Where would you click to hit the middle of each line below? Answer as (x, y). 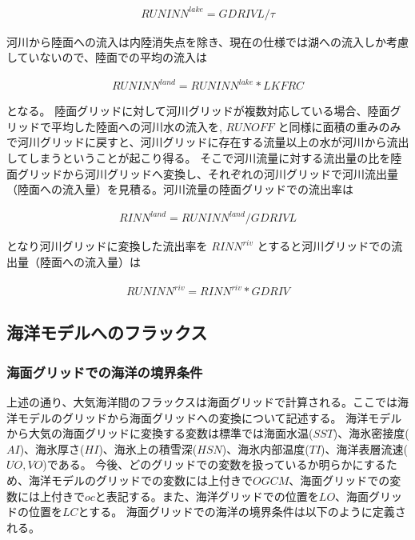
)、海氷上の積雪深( (148, 448)
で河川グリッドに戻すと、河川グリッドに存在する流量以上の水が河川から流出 (208, 142)
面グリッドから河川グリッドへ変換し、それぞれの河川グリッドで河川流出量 (202, 173)
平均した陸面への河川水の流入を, (136, 126)
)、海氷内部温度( (265, 448)
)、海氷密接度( (371, 433)
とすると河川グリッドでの (324, 246)
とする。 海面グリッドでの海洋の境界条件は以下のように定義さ (242, 512)
